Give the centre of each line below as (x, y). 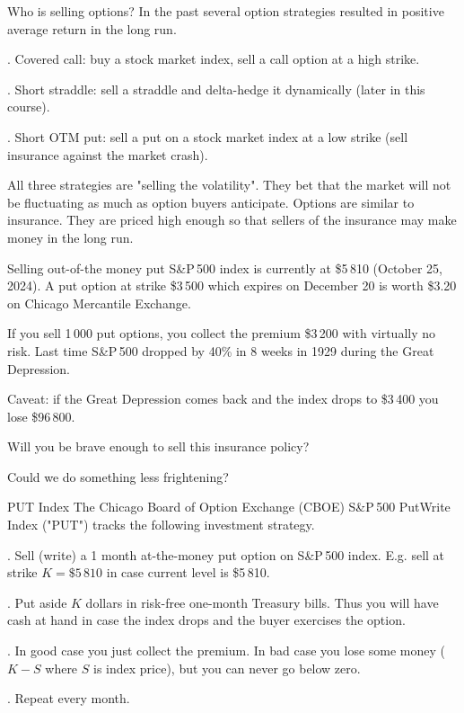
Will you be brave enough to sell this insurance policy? (158, 446)
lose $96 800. (41, 416)
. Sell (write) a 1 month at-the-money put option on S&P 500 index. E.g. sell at (226, 554)
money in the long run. (70, 237)
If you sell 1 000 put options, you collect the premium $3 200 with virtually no (222, 333)
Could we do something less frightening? (118, 476)
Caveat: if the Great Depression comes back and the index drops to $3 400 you (223, 399)
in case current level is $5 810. (188, 572)
